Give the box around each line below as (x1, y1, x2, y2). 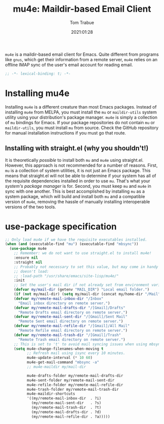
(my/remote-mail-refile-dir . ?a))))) (31, 414, 110, 419)
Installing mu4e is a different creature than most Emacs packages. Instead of (5, 104, 157, 110)
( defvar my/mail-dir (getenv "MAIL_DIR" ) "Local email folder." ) (14, 287, 150, 292)
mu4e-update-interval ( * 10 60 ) (26, 356, 93, 360)
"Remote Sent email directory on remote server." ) (18, 319, 123, 324)
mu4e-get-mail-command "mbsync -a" (26, 360, 99, 365)
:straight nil (14, 260, 42, 265)
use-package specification (5, 221, 117, 232)
